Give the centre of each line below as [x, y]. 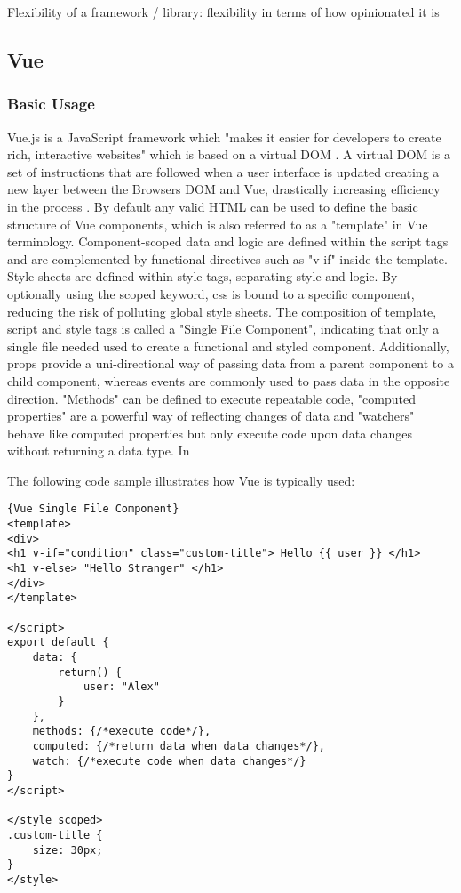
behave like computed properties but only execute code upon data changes [210, 433]
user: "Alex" [121, 687]
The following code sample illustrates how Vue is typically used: [181, 480]
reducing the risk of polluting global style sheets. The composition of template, [222, 311]
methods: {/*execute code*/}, [122, 732]
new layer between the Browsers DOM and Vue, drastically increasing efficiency [224, 189]
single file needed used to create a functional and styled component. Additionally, [228, 346]
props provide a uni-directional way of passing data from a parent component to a [230, 363]
